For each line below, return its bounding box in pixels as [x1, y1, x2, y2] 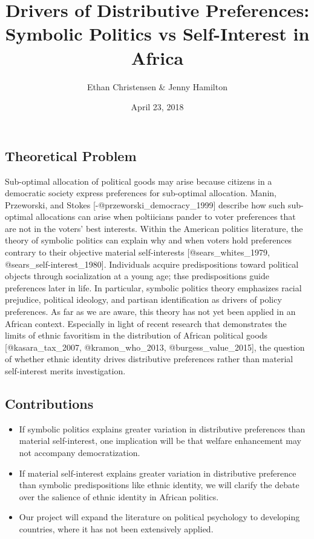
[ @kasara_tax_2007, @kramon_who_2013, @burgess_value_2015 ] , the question [5, 340, 305, 353]
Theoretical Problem [5, 146, 137, 165]
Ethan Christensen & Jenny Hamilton [87, 80, 227, 93]
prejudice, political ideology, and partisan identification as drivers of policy [5, 293, 282, 306]
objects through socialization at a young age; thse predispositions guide [5, 269, 269, 282]
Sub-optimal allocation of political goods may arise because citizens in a [5, 174, 272, 187]
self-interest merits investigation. [5, 365, 126, 377]
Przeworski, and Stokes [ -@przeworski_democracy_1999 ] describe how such [5, 198, 286, 211]
